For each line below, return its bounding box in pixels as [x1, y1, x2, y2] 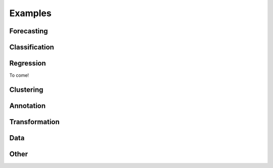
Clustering [9, 85, 43, 94]
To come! [9, 72, 29, 78]
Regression [9, 59, 47, 68]
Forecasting [9, 27, 48, 35]
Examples [9, 8, 52, 19]
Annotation [9, 101, 46, 110]
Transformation [9, 118, 60, 126]
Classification [9, 43, 54, 51]
